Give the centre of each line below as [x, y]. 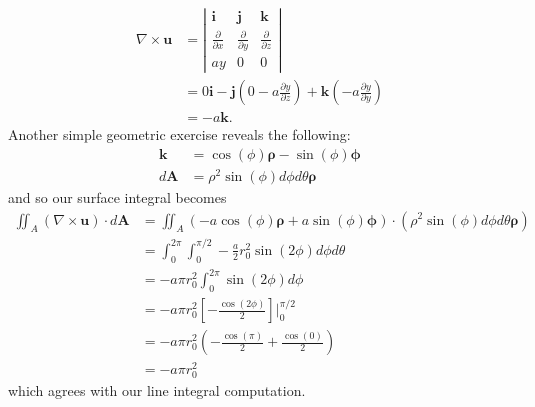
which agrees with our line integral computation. [157, 390]
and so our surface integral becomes [117, 196]
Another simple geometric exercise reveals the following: [179, 134]
